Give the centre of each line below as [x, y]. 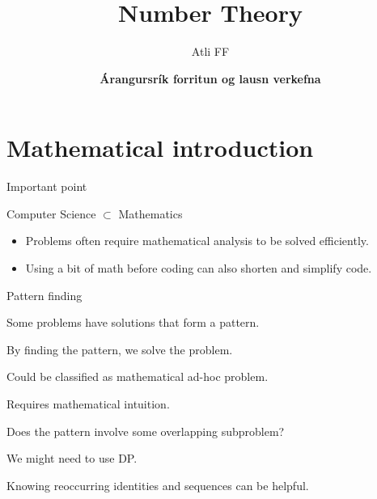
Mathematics [150, 213]
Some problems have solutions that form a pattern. [133, 322]
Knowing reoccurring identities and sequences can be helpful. [158, 485]
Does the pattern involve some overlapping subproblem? [146, 431]
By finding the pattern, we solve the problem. [120, 349]
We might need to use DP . [72, 458]
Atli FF [210, 51]
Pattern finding [44, 295]
